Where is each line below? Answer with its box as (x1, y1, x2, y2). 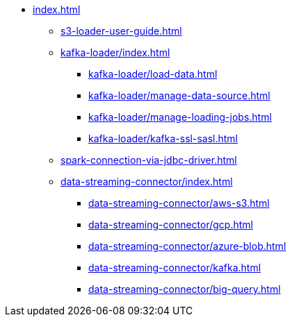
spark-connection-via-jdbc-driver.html (60, 154, 237, 166)
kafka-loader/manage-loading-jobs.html (88, 111, 272, 123)
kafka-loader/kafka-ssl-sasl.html (88, 133, 238, 144)
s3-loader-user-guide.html (60, 25, 182, 37)
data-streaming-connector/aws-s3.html (88, 197, 270, 209)
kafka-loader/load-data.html (88, 68, 218, 80)
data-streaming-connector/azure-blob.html (88, 240, 286, 252)
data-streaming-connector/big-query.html (88, 283, 281, 295)
